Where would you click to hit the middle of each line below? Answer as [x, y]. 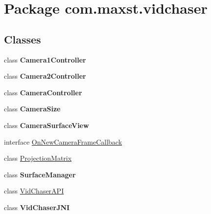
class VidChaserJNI [37, 207]
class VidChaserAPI [34, 191]
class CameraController [43, 92]
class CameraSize [32, 109]
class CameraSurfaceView [47, 125]
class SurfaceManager [40, 174]
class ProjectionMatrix [38, 158]
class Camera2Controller [45, 76]
